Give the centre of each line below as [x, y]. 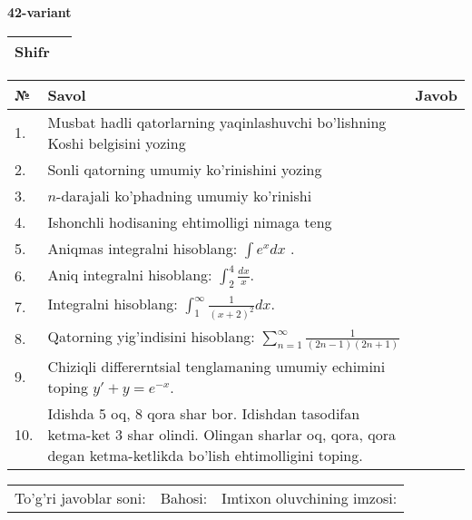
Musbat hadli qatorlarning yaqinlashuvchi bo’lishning [217, 122]
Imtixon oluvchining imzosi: [310, 497]
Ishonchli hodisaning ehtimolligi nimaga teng [190, 221]
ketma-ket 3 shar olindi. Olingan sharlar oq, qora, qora [222, 434]
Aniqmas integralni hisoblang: [143, 248]
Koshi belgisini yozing [117, 142]
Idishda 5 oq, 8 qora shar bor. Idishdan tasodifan [204, 413]
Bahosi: [184, 497]
